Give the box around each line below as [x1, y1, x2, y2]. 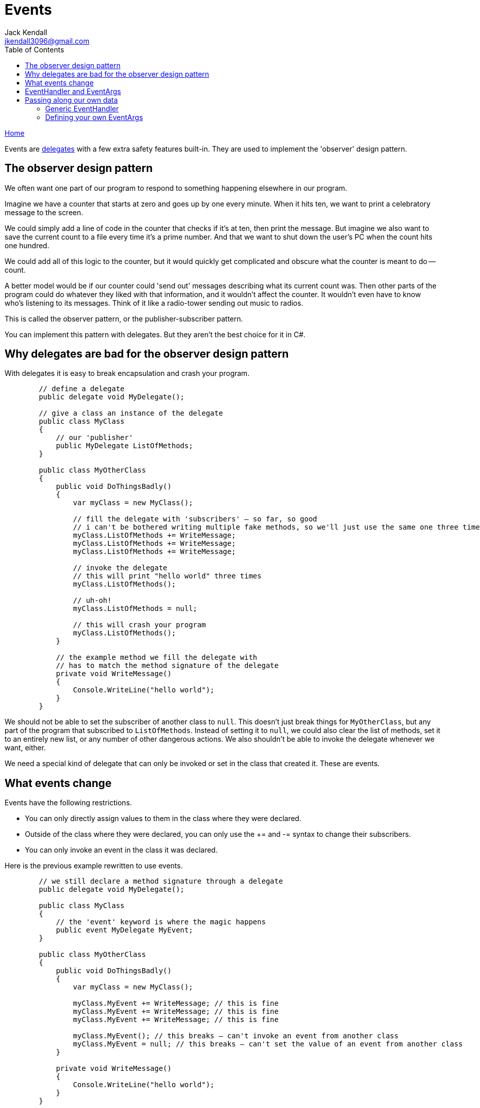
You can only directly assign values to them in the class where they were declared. [25, 814, 302, 823]
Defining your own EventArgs [45, 112, 143, 122]
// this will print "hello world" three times [73, 572, 262, 580]
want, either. [5, 743, 46, 752]
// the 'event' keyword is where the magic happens [56, 918, 266, 926]
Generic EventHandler [45, 104, 119, 113]
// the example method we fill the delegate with [56, 653, 258, 662]
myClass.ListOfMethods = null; [73, 604, 198, 613]
